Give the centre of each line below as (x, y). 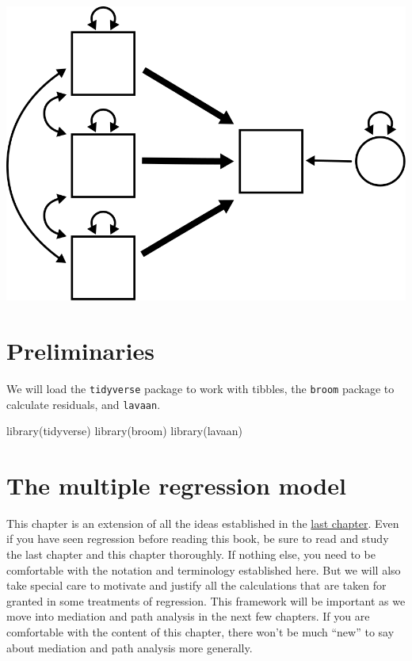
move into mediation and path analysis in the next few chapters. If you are (188, 616)
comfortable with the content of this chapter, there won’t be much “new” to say (200, 632)
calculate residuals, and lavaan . (84, 404)
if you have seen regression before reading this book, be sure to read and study (198, 539)
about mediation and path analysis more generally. (130, 647)
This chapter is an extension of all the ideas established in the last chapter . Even (203, 523)
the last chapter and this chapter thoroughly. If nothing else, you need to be (191, 554)
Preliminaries (80, 350)
